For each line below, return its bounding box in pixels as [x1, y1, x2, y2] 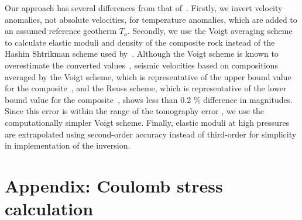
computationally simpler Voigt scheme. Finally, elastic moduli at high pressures [5, 116, 290, 128]
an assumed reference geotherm [5, 25, 117, 37]
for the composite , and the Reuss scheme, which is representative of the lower [5, 82, 287, 94]
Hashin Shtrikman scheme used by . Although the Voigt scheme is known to [5, 47, 279, 60]
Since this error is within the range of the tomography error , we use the [5, 105, 265, 117]
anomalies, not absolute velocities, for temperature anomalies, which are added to [5, 13, 297, 25]
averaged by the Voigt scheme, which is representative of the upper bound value [5, 70, 291, 82]
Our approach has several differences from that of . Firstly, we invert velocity [5, 2, 283, 13]
